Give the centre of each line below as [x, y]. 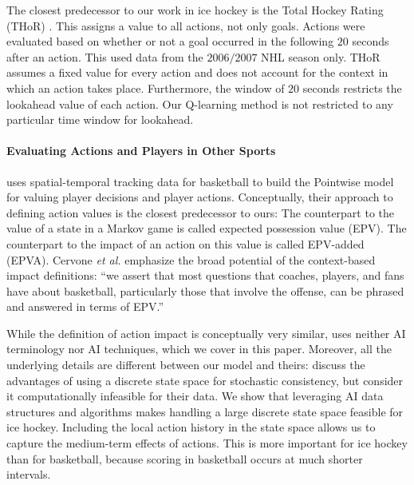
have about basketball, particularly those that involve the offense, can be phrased [205, 290]
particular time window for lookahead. [100, 119]
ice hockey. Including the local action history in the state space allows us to [191, 427]
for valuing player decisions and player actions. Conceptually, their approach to [200, 197]
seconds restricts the [352, 87]
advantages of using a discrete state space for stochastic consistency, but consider [205, 380]
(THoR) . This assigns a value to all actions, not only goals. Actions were [186, 25]
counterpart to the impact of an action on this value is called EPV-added [185, 243]
